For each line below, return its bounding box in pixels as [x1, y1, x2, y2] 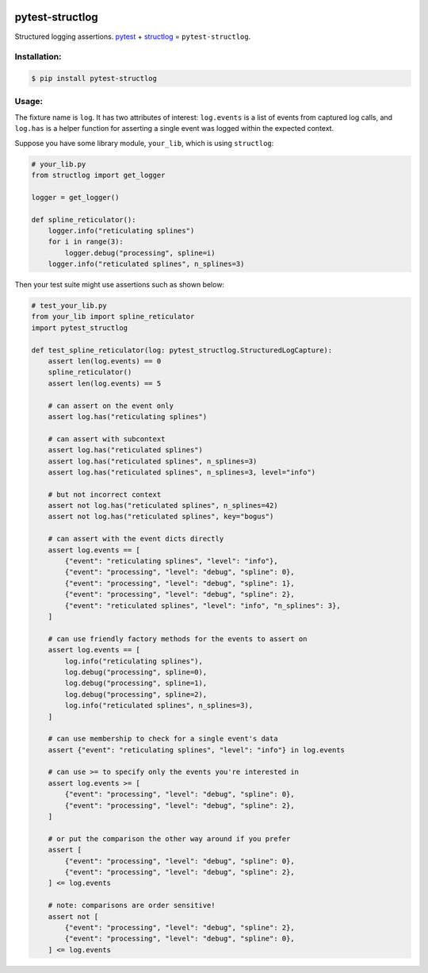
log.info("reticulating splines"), [64, 656, 204, 666]
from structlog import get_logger [31, 171, 166, 179]
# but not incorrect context [48, 490, 162, 499]
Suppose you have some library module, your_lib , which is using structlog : [14, 138, 274, 148]
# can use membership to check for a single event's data [48, 734, 278, 744]
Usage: [14, 96, 44, 107]
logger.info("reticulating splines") [48, 226, 195, 235]
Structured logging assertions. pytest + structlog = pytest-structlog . [14, 32, 251, 41]
